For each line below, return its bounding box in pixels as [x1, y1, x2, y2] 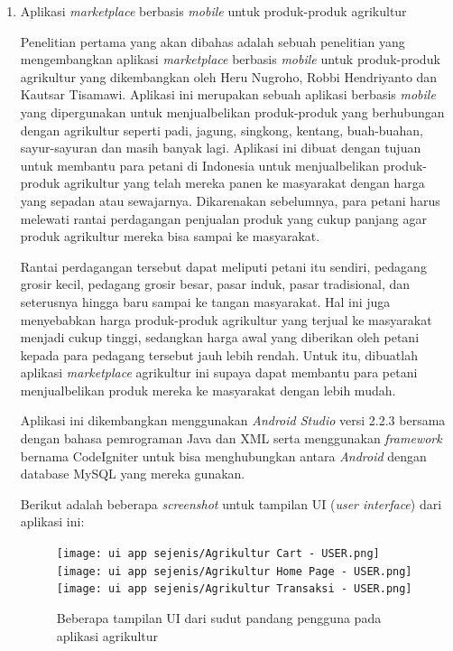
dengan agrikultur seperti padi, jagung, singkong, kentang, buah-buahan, [20, 120, 423, 139]
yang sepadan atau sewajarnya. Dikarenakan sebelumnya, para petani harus [20, 191, 440, 209]
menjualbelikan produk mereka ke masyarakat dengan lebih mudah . [20, 380, 396, 399]
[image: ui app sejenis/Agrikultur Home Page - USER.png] [56, 564, 412, 578]
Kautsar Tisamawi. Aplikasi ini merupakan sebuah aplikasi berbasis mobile [20, 85, 436, 104]
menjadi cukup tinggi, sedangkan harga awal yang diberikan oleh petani [20, 328, 420, 347]
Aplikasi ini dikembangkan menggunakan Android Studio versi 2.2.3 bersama [20, 411, 446, 430]
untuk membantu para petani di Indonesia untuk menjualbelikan [20, 155, 380, 174]
